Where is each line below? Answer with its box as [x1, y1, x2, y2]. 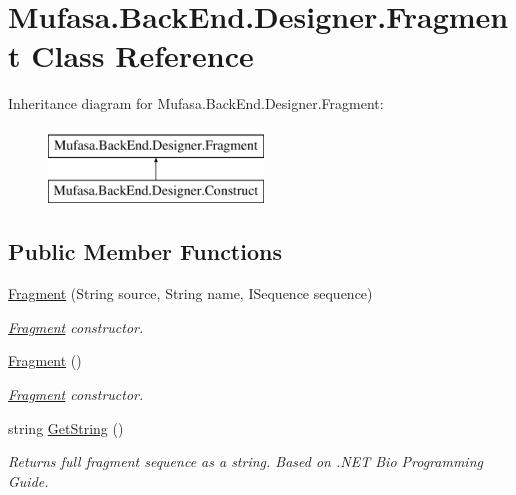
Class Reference [31, 35, 254, 76]
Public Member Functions [8, 236, 282, 267]
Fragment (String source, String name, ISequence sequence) [8, 283, 373, 304]
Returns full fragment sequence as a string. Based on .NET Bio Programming [8, 451, 483, 472]
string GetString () [8, 417, 124, 438]
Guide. [8, 470, 49, 491]
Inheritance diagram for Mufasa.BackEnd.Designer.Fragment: [8, 93, 384, 114]
